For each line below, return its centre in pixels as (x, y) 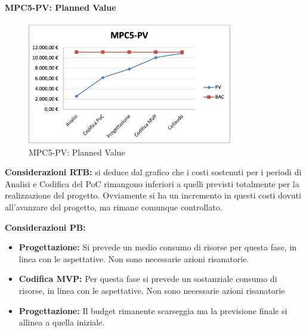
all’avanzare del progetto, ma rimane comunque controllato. (114, 207)
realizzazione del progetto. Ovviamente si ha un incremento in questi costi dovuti (153, 195)
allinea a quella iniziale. (62, 322)
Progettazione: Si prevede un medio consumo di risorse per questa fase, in (158, 247)
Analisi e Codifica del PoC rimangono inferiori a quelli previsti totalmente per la (152, 183)
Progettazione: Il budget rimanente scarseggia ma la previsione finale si (153, 310)
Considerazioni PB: (45, 227)
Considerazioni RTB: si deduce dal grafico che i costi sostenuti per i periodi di (153, 172)
